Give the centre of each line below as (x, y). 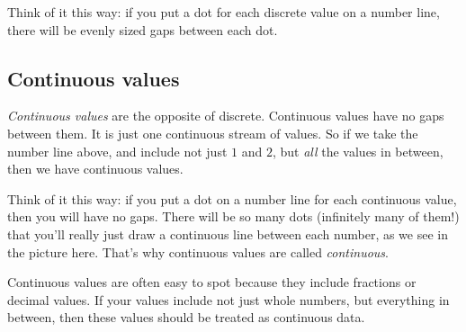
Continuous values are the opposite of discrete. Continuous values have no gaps (226, 116)
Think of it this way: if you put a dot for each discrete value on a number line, (224, 12)
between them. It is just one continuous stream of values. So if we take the (213, 133)
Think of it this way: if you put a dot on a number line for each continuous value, (232, 198)
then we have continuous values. (95, 169)
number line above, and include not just (117, 151)
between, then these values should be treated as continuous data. (186, 317)
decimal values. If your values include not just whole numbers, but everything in (229, 299)
